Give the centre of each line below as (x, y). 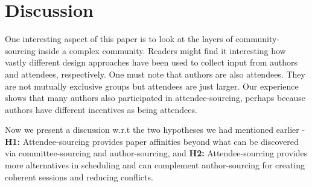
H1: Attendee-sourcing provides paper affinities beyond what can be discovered (152, 141)
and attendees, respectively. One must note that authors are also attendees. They (155, 74)
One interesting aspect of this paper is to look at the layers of (119, 39)
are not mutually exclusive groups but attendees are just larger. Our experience (152, 86)
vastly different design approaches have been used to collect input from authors (151, 62)
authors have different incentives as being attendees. (101, 109)
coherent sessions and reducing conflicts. (79, 176)
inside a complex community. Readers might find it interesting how (162, 50)
